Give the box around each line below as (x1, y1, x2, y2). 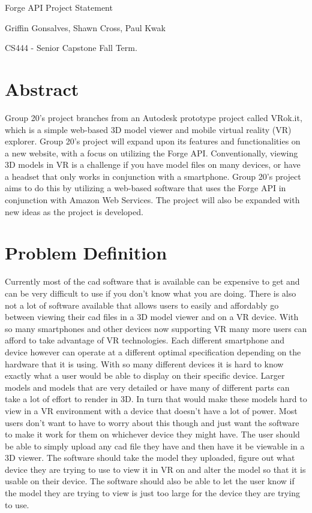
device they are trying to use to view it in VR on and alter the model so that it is (5, 463, 306, 475)
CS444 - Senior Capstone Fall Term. (5, 41, 137, 54)
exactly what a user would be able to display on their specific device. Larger (5, 369, 285, 382)
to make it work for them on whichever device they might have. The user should (5, 428, 300, 440)
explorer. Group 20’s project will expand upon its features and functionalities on (5, 135, 301, 147)
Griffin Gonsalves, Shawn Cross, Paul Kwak (5, 21, 166, 34)
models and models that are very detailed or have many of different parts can (5, 381, 290, 393)
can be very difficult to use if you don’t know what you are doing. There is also (5, 286, 296, 299)
